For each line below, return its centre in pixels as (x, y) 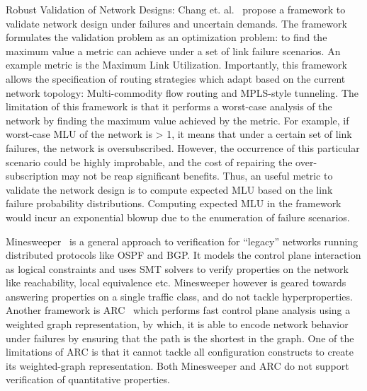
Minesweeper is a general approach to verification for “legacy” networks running (182, 241)
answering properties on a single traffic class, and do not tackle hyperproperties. (179, 296)
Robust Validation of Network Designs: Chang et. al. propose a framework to (176, 9)
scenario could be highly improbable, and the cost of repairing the (149, 162)
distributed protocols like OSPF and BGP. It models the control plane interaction (183, 255)
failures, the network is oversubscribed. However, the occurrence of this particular (183, 147)
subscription (32, 176)
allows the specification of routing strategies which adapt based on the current (176, 78)
